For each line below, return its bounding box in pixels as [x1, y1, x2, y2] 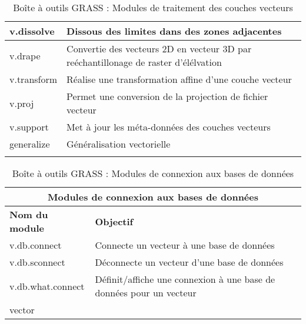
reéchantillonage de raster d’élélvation [66, 55, 222, 69]
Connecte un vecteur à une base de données [95, 238, 275, 252]
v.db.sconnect [9, 255, 65, 269]
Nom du [9, 208, 48, 221]
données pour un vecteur [95, 286, 197, 299]
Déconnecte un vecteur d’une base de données [95, 255, 284, 269]
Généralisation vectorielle [66, 137, 171, 151]
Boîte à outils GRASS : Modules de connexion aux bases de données [12, 166, 294, 180]
